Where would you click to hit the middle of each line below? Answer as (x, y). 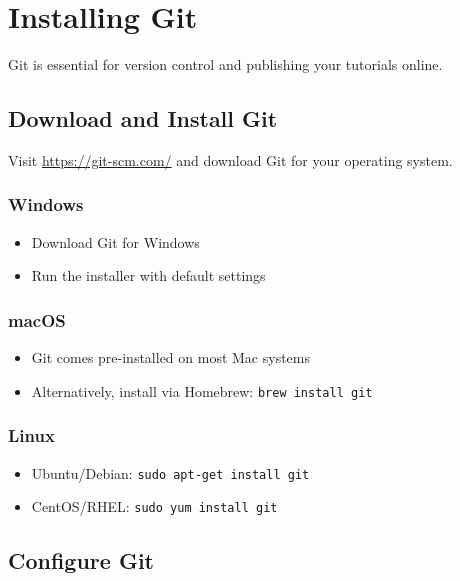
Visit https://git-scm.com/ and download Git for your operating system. (230, 159)
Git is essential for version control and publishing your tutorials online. (225, 64)
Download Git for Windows (115, 241)
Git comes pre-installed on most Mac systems (171, 357)
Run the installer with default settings (148, 275)
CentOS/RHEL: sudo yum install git (154, 506)
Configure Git (81, 560)
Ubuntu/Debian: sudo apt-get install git (170, 472)
